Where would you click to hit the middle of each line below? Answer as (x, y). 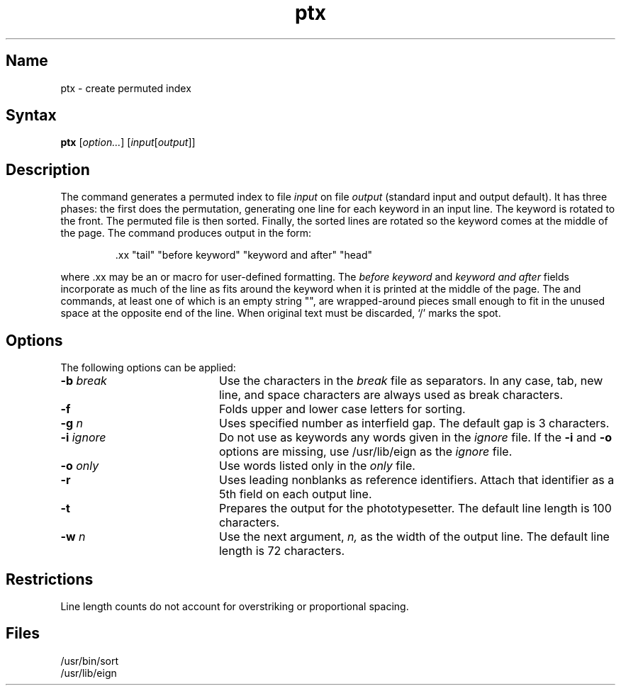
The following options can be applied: (148, 368)
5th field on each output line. (295, 494)
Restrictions (50, 579)
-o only (80, 466)
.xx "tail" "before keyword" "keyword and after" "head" (244, 255)
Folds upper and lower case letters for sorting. (342, 409)
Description (48, 169)
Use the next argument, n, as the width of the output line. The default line (414, 537)
